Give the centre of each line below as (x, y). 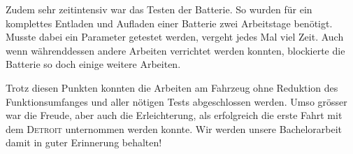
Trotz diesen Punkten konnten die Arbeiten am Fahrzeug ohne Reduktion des (172, 87)
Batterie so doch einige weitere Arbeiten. (93, 64)
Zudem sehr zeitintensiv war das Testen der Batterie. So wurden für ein (159, 9)
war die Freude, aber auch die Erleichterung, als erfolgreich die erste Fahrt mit (174, 115)
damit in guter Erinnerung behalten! (84, 142)
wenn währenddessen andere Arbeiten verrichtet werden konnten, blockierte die (175, 50)
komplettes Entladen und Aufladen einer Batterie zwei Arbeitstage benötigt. (169, 23)
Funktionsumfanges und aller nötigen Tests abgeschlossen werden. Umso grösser (176, 101)
